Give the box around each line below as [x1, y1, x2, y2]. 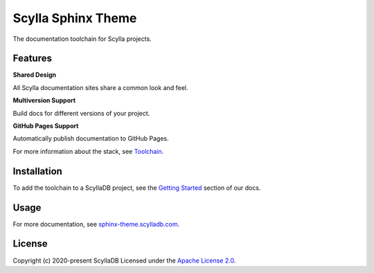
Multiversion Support [12, 96, 76, 105]
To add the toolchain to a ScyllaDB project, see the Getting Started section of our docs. [12, 184, 261, 192]
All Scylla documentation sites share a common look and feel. [12, 83, 188, 91]
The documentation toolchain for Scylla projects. [12, 35, 152, 43]
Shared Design [12, 71, 57, 79]
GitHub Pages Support [12, 122, 79, 130]
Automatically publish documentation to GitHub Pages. [12, 134, 169, 143]
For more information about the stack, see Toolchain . [12, 147, 164, 155]
